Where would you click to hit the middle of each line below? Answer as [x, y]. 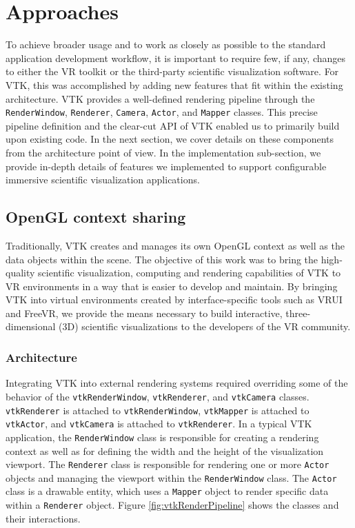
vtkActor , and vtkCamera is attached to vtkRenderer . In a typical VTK [159, 424]
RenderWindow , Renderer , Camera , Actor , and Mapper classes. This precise [162, 112]
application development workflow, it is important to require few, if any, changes [176, 58]
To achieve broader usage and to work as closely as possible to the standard [166, 44]
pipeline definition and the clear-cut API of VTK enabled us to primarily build [173, 125]
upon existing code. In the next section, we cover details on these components [170, 139]
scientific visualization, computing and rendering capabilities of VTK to [190, 273]
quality [20, 273]
